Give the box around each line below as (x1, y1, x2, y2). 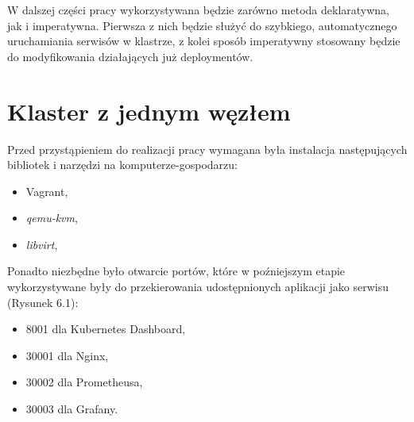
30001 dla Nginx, (25, 347, 109, 363)
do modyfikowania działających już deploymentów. (7, 48, 253, 64)
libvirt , (25, 236, 58, 252)
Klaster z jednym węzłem (7, 94, 291, 127)
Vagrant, (25, 182, 68, 199)
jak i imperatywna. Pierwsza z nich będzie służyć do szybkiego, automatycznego (7, 17, 397, 33)
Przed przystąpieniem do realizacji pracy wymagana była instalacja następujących (7, 140, 408, 157)
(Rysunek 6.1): (7, 293, 79, 310)
